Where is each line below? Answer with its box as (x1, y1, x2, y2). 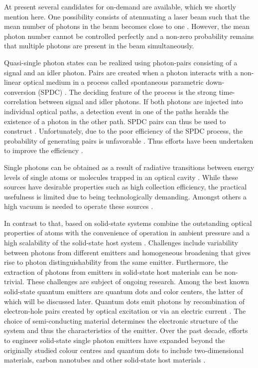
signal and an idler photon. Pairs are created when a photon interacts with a (4, 67, 238, 77)
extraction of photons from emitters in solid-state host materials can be (4, 266, 222, 277)
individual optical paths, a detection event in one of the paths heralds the (4, 106, 229, 116)
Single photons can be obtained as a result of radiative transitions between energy (4, 162, 255, 172)
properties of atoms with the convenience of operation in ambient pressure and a (4, 227, 250, 238)
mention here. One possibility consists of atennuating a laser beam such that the (4, 11, 250, 21)
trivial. (4, 276, 24, 287)
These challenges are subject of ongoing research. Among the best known (26, 276, 250, 287)
